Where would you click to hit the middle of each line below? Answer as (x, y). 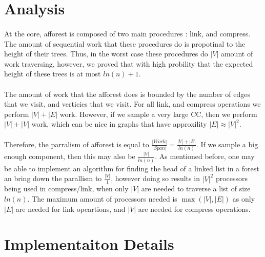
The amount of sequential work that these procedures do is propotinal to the (125, 43)
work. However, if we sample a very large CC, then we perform (158, 114)
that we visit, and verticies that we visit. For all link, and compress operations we (132, 104)
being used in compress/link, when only (66, 189)
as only (244, 199)
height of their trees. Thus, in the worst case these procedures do (106, 54)
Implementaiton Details (89, 244)
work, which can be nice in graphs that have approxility (119, 124)
